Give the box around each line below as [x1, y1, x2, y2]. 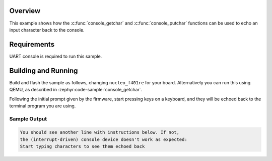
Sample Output [9, 115, 47, 122]
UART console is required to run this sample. [9, 53, 102, 59]
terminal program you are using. [9, 103, 76, 109]
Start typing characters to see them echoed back [20, 143, 145, 149]
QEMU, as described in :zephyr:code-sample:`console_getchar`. [9, 87, 143, 93]
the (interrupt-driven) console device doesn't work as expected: [20, 136, 187, 142]
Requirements [9, 40, 55, 49]
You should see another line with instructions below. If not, [20, 129, 180, 135]
